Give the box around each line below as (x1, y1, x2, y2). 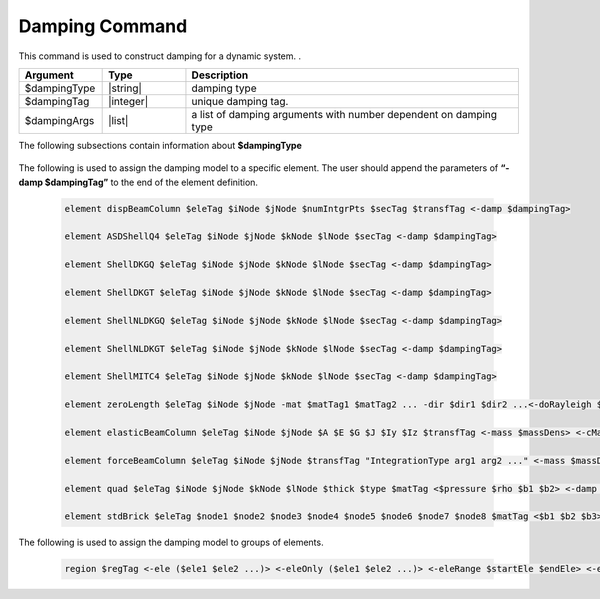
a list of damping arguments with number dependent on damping (191, 107, 498, 121)
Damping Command (18, 15, 188, 37)
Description (191, 68, 249, 82)
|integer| (108, 94, 149, 108)
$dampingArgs (24, 113, 95, 127)
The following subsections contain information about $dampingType (18, 139, 302, 151)
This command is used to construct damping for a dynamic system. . (18, 50, 302, 62)
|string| (108, 81, 142, 95)
